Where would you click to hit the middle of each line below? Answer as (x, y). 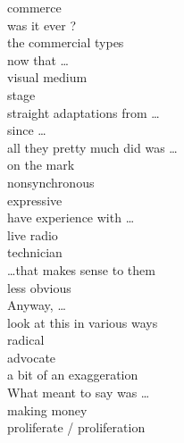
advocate (32, 357)
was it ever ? (42, 25)
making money (47, 410)
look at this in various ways (83, 322)
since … (27, 130)
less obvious (39, 287)
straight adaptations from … (84, 112)
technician (35, 252)
